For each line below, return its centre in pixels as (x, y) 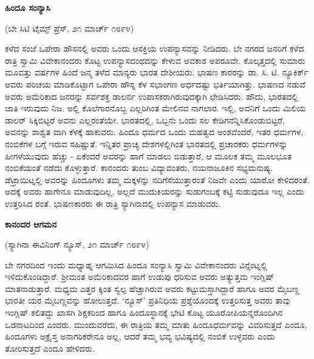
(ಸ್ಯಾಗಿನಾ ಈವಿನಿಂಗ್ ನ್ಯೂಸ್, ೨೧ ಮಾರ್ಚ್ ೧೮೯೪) (77, 244)
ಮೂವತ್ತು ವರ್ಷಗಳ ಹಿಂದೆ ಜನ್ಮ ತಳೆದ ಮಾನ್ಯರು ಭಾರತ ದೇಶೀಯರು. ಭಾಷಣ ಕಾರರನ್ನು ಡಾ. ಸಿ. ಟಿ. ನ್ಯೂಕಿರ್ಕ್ (157, 72)
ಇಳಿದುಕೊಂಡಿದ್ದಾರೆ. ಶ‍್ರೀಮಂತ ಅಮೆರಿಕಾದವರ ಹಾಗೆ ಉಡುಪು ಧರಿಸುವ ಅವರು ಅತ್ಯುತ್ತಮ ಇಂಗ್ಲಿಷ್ (140, 277)
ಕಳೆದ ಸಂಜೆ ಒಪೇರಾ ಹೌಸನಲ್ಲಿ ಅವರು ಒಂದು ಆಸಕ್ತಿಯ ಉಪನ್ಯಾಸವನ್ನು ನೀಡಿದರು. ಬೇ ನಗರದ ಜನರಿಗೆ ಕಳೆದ (155, 48)
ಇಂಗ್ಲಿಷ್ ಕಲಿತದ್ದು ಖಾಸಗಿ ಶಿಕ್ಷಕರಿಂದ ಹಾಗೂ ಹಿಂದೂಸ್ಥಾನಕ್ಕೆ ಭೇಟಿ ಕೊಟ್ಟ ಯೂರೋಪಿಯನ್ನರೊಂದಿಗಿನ (144, 312)
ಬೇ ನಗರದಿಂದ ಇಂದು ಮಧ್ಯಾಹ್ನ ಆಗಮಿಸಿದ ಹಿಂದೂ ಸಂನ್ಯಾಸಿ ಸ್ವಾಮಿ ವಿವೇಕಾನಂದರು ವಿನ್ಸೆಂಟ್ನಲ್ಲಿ (136, 264)
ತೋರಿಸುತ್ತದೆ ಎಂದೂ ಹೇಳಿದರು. (50, 348)
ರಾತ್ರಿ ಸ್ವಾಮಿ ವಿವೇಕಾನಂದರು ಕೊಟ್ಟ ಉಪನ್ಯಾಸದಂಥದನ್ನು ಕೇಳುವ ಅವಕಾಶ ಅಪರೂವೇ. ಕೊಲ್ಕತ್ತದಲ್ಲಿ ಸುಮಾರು (155, 60)
